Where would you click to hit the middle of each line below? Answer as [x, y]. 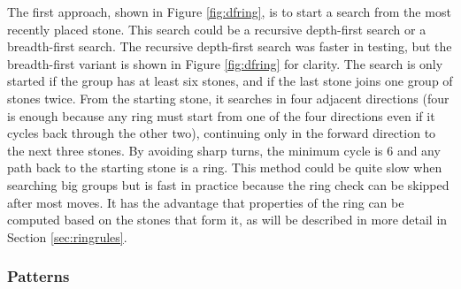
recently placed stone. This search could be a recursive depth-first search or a [217, 29]
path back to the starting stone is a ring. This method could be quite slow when [225, 167]
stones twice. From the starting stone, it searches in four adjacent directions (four [228, 98]
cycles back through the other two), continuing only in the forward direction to [222, 133]
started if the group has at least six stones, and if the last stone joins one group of [230, 81]
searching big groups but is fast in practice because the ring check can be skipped [228, 184]
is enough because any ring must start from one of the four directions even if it [221, 115]
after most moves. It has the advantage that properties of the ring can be [206, 202]
